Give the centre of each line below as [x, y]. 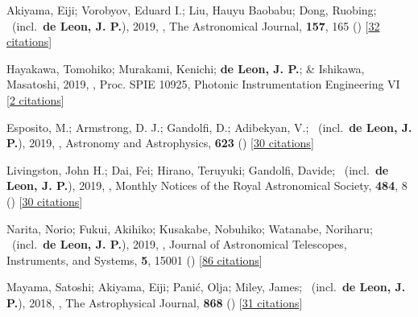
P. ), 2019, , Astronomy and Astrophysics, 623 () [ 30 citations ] [160, 143]
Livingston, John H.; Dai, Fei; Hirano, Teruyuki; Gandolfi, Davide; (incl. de [198, 169]
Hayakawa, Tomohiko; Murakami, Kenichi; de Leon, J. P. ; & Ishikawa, [186, 68]
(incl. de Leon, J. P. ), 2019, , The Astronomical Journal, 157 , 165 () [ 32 [196, 25]
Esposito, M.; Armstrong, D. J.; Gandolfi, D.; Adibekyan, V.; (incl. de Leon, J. [209, 127]
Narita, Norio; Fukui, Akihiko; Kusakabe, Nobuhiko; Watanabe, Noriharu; [190, 228]
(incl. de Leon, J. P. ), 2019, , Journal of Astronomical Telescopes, [179, 244]
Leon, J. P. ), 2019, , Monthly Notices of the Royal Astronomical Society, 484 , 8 [207, 185]
